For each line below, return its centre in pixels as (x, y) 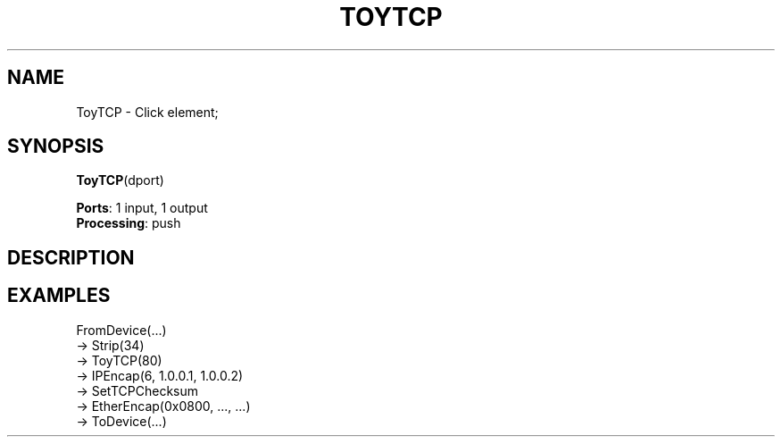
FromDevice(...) (121, 330)
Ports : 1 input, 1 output (142, 208)
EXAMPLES (59, 296)
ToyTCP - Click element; (147, 112)
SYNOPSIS (56, 147)
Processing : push (129, 223)
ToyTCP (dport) (120, 180)
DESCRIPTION (71, 257)
